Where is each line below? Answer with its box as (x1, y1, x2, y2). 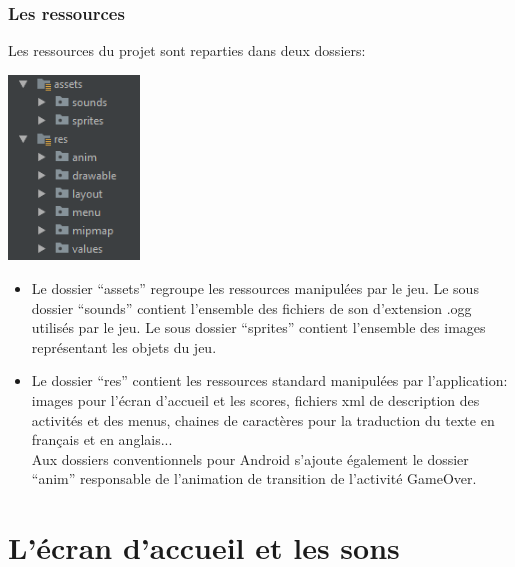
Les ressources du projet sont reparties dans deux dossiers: (8, 40, 366, 61)
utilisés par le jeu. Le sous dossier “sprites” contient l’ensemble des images (31, 317, 486, 338)
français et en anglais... (31, 429, 173, 450)
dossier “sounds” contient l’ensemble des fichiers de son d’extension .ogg (31, 297, 472, 318)
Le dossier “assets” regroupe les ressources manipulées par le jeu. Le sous (31, 277, 479, 298)
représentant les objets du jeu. (31, 336, 217, 357)
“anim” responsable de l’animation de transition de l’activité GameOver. (31, 468, 477, 489)
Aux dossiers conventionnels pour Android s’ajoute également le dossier (31, 448, 469, 469)
